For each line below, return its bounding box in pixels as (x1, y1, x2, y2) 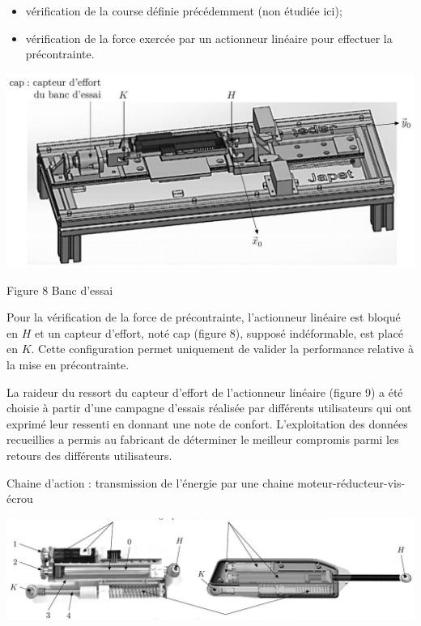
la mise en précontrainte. (6, 356, 130, 373)
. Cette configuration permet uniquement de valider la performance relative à (31, 340, 414, 357)
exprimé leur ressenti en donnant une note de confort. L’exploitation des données (6, 415, 408, 432)
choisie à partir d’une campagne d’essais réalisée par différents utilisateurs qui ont (6, 399, 412, 416)
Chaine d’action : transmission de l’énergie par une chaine (6, 474, 294, 491)
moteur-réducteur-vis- (297, 474, 406, 491)
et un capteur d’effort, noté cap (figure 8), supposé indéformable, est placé (34, 324, 403, 341)
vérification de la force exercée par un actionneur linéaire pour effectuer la (25, 29, 393, 46)
